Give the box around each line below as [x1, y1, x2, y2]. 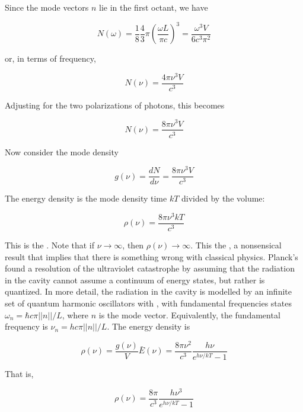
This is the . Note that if [5, 239, 95, 251]
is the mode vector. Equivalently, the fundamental [98, 308, 280, 321]
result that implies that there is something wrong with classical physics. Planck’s [5, 250, 298, 263]
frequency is [5, 320, 48, 333]
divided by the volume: [181, 192, 265, 205]
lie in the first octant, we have [98, 1, 208, 13]
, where [62, 308, 89, 321]
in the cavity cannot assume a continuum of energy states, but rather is [5, 273, 265, 286]
